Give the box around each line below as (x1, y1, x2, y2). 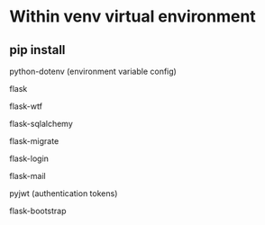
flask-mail (9, 171, 47, 181)
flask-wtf (9, 101, 43, 112)
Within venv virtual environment (9, 6, 257, 27)
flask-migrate (9, 136, 59, 146)
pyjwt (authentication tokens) (9, 188, 118, 199)
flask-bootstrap (9, 205, 67, 216)
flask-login (9, 153, 50, 164)
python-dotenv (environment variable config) (9, 66, 178, 76)
